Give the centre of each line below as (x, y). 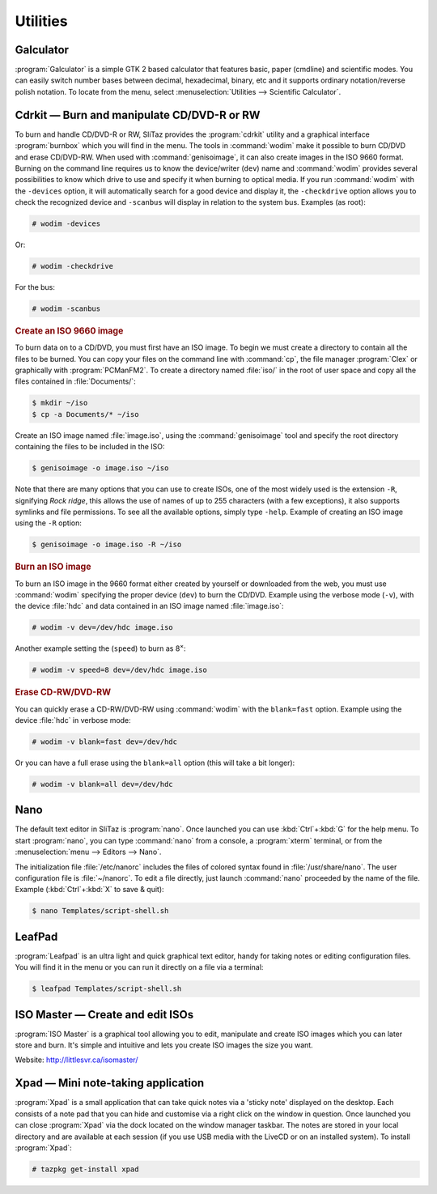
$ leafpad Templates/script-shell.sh (107, 989)
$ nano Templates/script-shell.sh (100, 911)
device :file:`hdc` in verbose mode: (73, 720)
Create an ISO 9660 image (69, 331)
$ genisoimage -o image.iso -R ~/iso (107, 545)
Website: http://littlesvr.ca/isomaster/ (76, 1060)
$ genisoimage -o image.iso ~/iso (100, 468)
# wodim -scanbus (66, 309)
